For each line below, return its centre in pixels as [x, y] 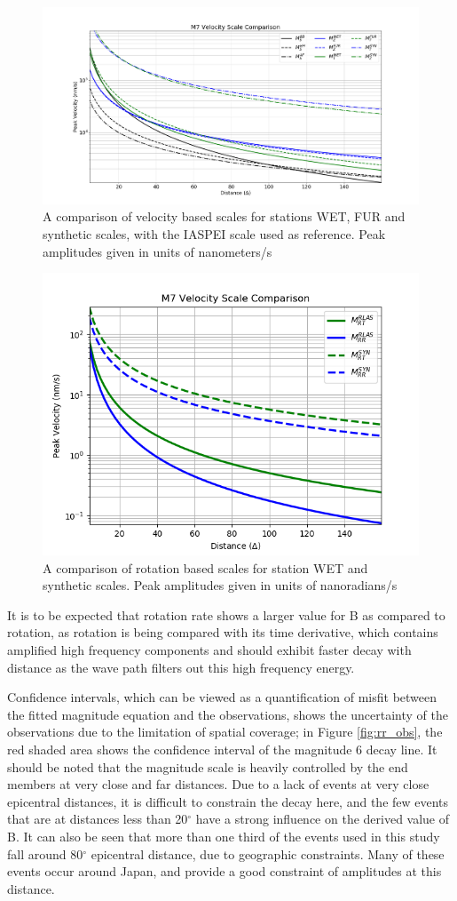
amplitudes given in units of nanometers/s [158, 251]
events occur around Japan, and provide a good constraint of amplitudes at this [225, 871]
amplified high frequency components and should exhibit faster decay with [209, 650]
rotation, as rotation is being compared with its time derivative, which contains [223, 632]
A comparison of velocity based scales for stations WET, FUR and [224, 216]
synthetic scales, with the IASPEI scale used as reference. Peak [214, 233]
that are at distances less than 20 [98, 819]
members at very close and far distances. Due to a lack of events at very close [218, 784]
